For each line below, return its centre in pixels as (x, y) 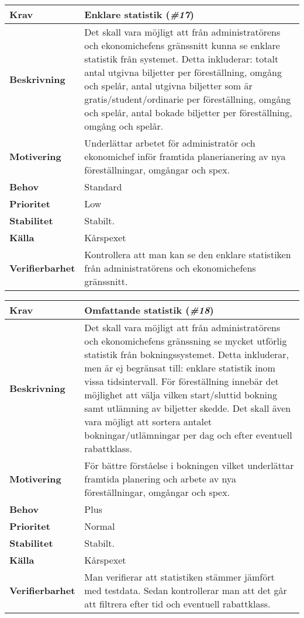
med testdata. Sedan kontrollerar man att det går (186, 590)
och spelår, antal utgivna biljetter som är (168, 86)
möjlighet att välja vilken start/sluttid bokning (181, 395)
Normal (100, 526)
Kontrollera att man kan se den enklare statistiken (188, 254)
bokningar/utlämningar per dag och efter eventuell (188, 435)
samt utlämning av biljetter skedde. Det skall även (188, 408)
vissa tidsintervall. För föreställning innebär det (182, 381)
